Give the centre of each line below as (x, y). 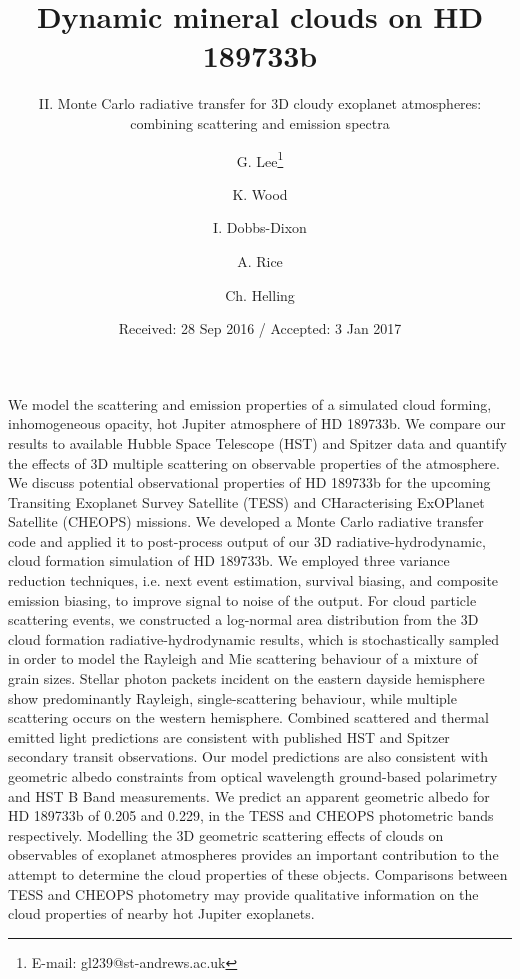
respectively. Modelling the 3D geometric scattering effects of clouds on (226, 834)
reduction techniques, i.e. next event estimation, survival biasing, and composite (253, 580)
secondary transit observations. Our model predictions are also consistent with (248, 756)
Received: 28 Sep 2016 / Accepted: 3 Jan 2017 (260, 328)
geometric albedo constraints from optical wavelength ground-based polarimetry (253, 776)
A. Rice (260, 260)
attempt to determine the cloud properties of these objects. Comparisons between (258, 873)
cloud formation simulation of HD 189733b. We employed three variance (229, 560)
